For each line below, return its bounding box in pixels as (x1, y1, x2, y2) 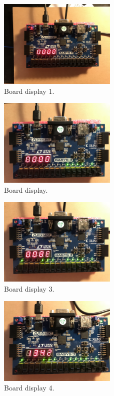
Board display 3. (4, 283, 54, 294)
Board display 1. (4, 85, 54, 96)
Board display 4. (4, 382, 54, 393)
